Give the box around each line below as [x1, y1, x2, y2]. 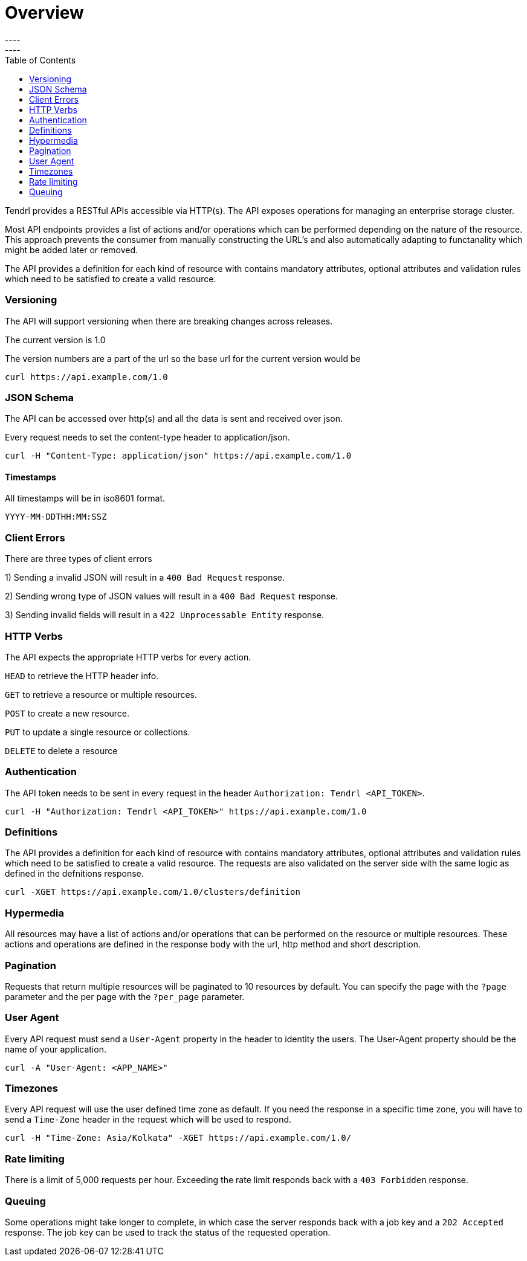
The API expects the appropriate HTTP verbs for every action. [5, 651, 251, 662]
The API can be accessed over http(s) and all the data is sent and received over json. [5, 413, 343, 424]
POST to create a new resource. [5, 708, 130, 718]
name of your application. [5, 1043, 106, 1054]
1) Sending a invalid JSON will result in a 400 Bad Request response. [5, 572, 285, 583]
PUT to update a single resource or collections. [5, 726, 190, 737]
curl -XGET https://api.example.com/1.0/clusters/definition [5, 887, 300, 897]
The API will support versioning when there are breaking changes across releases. [5, 315, 333, 326]
